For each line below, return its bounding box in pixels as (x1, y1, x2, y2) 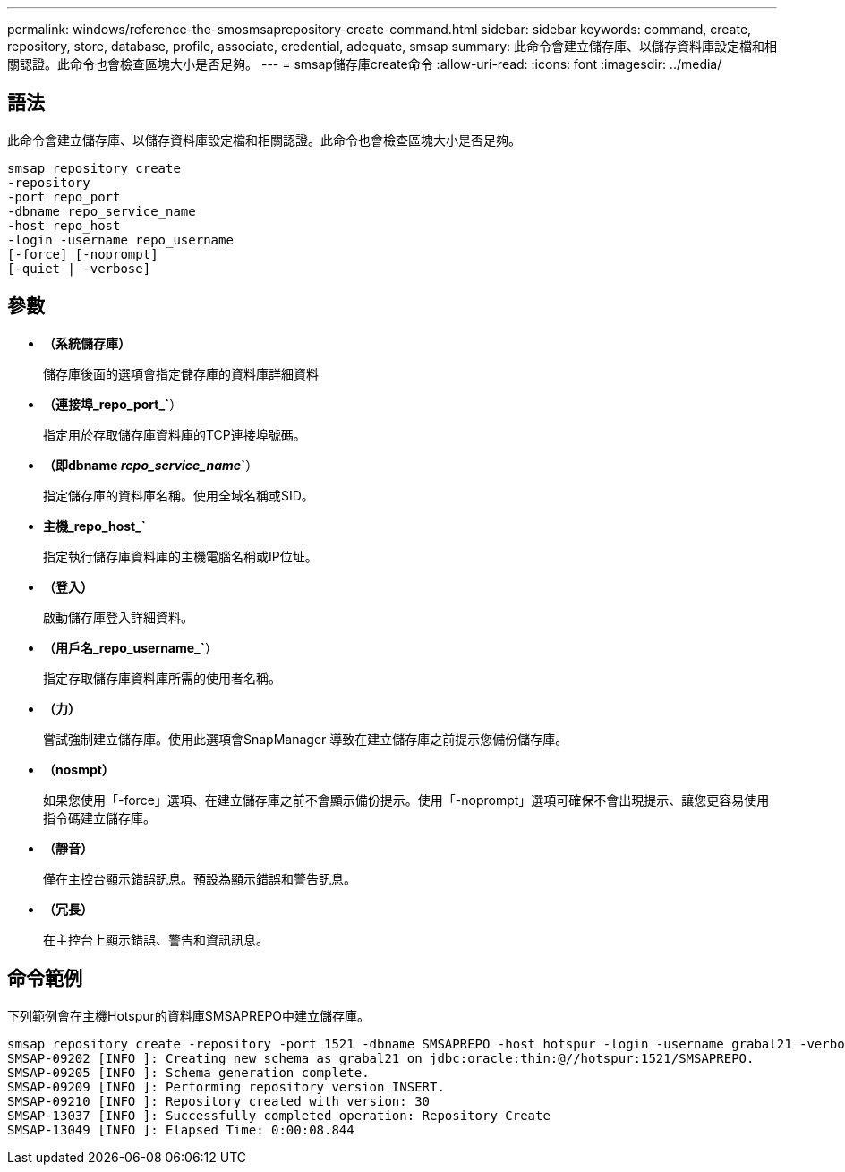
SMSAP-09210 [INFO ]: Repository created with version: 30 (7, 1093, 431, 1108)
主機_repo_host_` (43, 518, 146, 534)
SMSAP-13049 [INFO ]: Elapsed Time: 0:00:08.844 (7, 1122, 354, 1137)
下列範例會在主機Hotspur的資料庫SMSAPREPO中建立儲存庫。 (7, 1007, 371, 1023)
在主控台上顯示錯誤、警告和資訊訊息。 (43, 931, 269, 947)
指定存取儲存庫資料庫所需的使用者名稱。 (43, 670, 281, 686)
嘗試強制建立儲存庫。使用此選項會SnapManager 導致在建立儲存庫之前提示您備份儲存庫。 (43, 731, 568, 747)
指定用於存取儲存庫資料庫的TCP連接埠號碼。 (43, 426, 306, 442)
